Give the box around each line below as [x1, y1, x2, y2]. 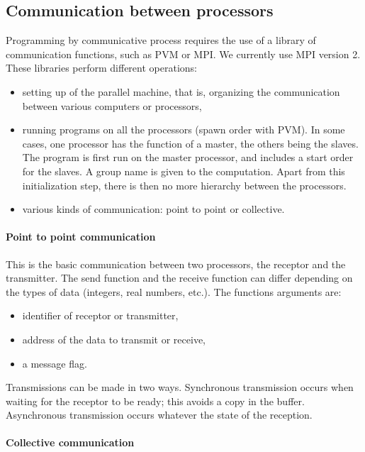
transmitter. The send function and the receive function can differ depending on [6, 270, 353, 285]
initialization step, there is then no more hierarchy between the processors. [22, 177, 347, 192]
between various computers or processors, [22, 98, 202, 113]
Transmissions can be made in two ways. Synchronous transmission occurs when [6, 380, 354, 395]
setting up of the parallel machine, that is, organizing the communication [22, 84, 340, 99]
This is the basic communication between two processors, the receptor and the [6, 256, 346, 271]
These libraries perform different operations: [6, 60, 197, 75]
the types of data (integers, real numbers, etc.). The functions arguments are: [6, 284, 342, 299]
